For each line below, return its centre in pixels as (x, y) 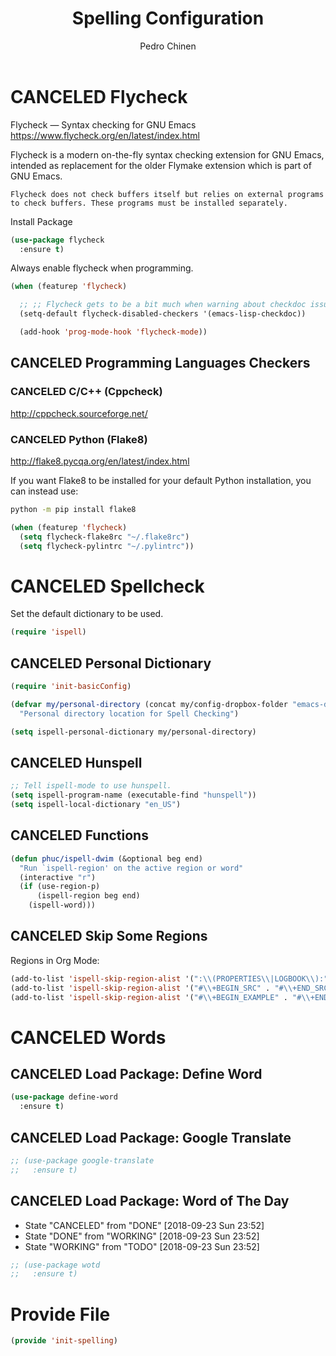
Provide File (60, 1314)
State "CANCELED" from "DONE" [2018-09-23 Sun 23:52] (144, 1225)
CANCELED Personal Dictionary (111, 663)
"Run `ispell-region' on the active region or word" (131, 868)
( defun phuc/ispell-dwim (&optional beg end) (106, 858)
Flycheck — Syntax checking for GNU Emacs (103, 124)
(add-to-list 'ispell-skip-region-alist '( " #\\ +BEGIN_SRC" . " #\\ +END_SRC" (171, 988)
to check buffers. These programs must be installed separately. (149, 203)
